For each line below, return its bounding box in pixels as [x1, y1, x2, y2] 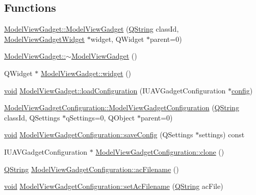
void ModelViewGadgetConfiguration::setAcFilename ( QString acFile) [4, 181, 223, 191]
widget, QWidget [90, 33, 144, 44]
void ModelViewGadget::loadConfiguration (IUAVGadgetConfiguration [4, 85, 226, 95]
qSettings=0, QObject [66, 112, 135, 123]
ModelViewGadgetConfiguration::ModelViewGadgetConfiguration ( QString [4, 102, 239, 113]
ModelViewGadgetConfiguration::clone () [95, 146, 224, 157]
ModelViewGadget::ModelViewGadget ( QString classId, [4, 23, 179, 34]
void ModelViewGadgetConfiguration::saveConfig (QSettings [4, 129, 193, 140]
